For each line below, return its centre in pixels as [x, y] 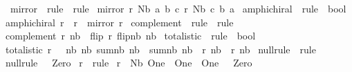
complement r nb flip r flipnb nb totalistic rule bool [131, 36]
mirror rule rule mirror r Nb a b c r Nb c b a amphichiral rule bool [178, 8]
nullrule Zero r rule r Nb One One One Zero [129, 63]
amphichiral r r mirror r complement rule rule [120, 22]
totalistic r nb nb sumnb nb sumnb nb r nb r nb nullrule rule [161, 49]
